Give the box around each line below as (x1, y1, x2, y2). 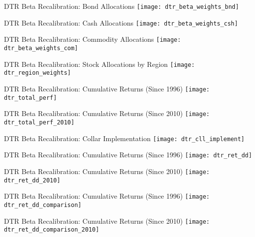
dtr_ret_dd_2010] (4, 177, 61, 184)
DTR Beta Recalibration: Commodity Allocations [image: (4, 34, 181, 44)
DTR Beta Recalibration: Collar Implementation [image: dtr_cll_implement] (4, 133, 245, 143)
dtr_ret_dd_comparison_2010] (4, 226, 99, 234)
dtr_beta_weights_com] (4, 44, 78, 52)
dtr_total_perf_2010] (4, 118, 75, 126)
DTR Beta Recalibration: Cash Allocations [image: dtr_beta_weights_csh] (4, 17, 238, 28)
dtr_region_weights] (4, 69, 71, 77)
